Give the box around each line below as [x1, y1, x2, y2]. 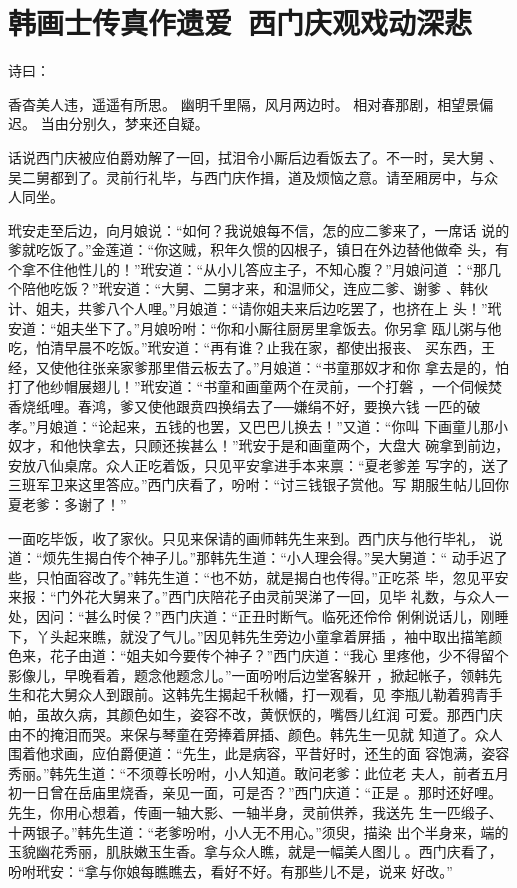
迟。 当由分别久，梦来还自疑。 [8, 113, 209, 134]
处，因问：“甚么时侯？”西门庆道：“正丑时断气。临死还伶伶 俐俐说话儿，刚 [8, 605, 495, 626]
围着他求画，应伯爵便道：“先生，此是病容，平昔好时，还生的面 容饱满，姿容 [8, 743, 510, 764]
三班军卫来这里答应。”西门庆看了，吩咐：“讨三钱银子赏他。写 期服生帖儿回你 [8, 474, 509, 495]
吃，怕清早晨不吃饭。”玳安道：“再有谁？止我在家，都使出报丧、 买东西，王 [8, 337, 495, 358]
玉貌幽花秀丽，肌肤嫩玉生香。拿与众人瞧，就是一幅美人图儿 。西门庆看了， [8, 841, 503, 862]
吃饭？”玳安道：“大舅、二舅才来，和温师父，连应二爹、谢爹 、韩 [49, 278, 474, 299]
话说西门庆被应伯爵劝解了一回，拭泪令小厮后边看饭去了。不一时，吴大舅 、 [8, 146, 503, 167]
